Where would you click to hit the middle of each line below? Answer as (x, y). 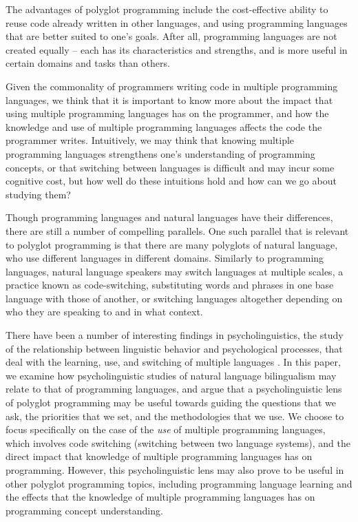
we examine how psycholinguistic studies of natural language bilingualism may (171, 375)
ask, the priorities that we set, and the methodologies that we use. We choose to (175, 416)
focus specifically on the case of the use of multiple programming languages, (166, 429)
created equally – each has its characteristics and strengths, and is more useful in (177, 49)
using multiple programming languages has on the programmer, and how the (167, 113)
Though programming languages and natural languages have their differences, (169, 217)
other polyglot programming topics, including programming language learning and (179, 483)
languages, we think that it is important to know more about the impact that (169, 100)
